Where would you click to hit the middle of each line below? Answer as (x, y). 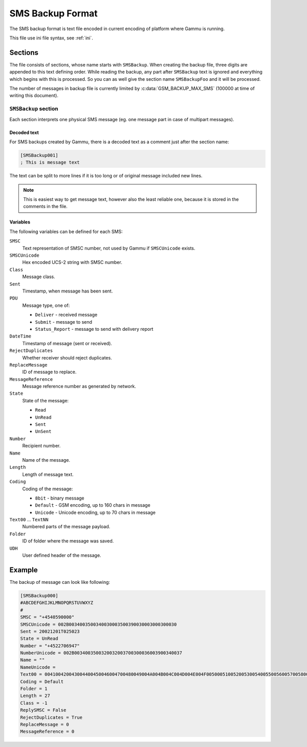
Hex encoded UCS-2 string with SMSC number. (72, 262)
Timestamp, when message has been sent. (68, 291)
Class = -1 (34, 703)
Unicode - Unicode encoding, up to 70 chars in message (95, 512)
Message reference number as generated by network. (79, 387)
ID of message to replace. (49, 372)
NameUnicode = (38, 667)
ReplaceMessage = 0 (45, 724)
